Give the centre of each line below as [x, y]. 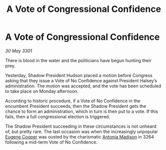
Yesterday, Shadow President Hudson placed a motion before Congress [79, 75]
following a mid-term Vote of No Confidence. [51, 142]
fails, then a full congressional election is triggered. [58, 116]
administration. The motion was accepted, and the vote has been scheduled [83, 86]
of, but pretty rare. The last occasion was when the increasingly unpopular [82, 131]
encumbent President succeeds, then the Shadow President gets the [76, 106]
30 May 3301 [19, 51]
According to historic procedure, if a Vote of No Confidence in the [73, 101]
